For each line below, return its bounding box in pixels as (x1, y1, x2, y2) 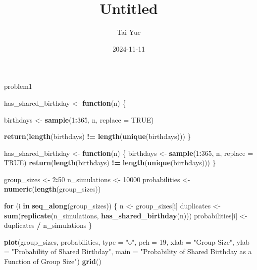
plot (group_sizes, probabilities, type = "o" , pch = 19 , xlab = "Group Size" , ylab (4, 236, 250, 247)
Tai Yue (117, 27, 141, 37)
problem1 (4, 81, 32, 91)
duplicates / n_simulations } (4, 220, 92, 230)
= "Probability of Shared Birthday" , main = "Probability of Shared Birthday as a (4, 246, 252, 257)
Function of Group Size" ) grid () (4, 256, 102, 267)
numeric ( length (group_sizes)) (4, 184, 101, 194)
